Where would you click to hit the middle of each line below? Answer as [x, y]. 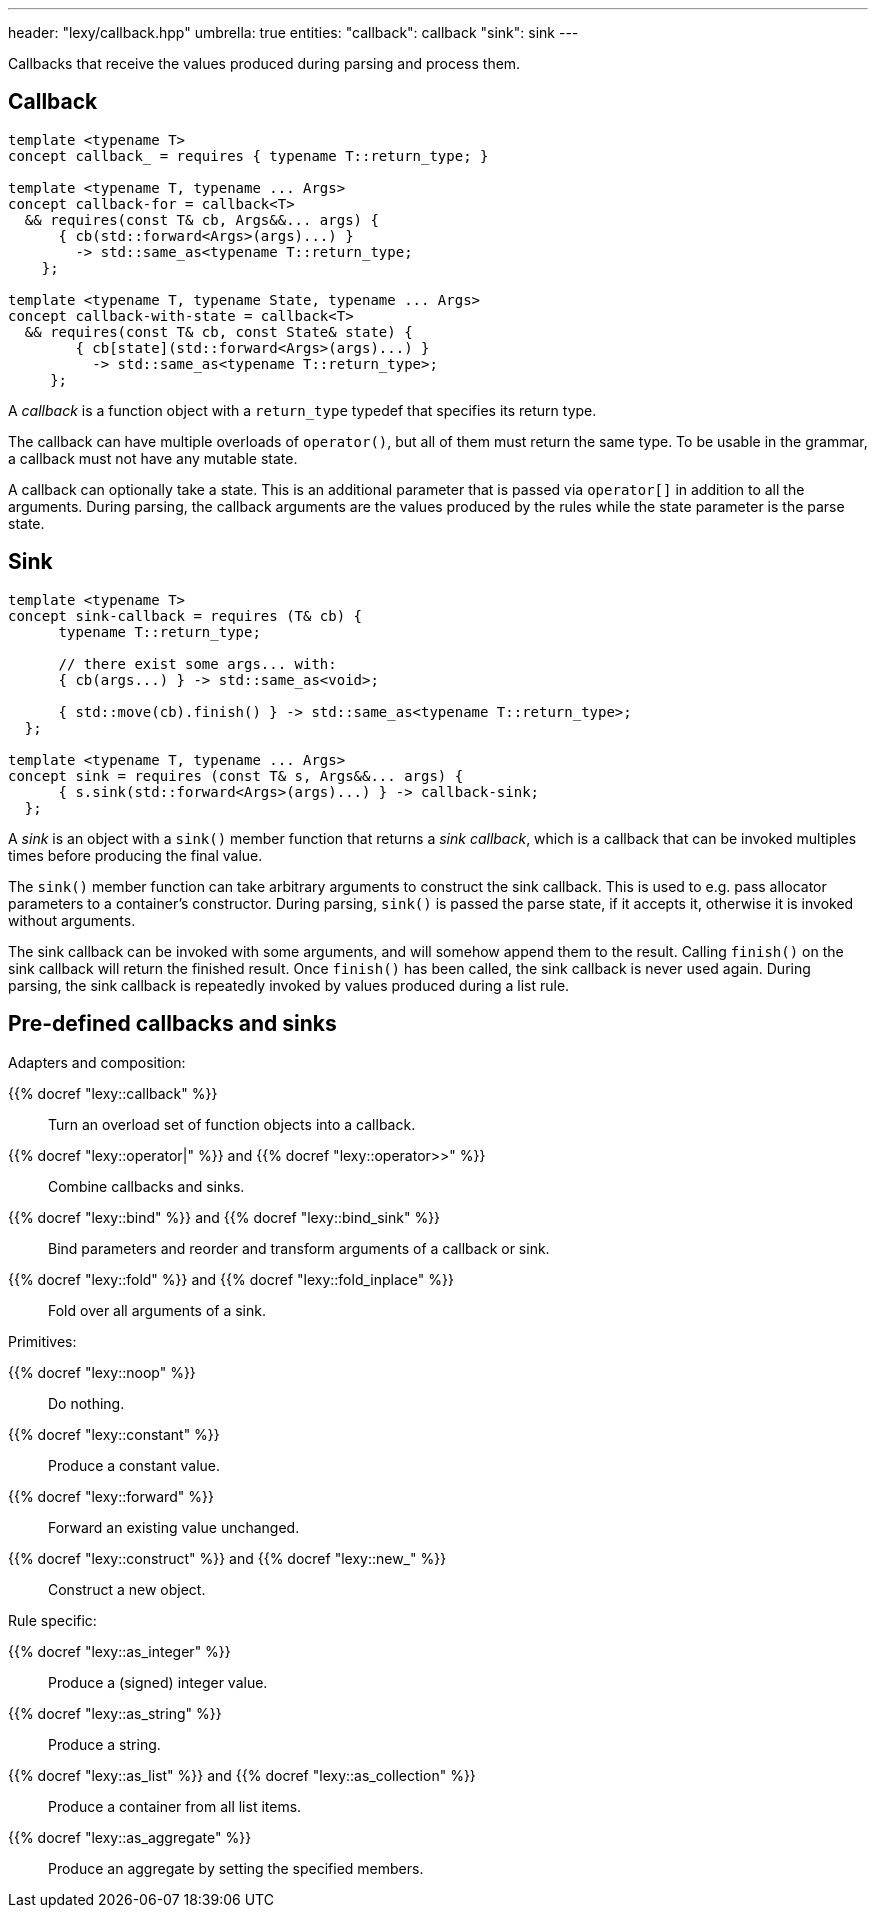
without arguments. [72, 920]
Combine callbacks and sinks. [146, 1186]
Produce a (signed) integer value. [158, 1682]
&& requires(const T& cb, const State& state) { [218, 331]
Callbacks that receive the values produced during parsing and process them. [264, 63]
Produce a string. [104, 1744]
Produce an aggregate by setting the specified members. [236, 1868]
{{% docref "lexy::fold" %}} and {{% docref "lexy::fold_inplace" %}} [231, 1279]
